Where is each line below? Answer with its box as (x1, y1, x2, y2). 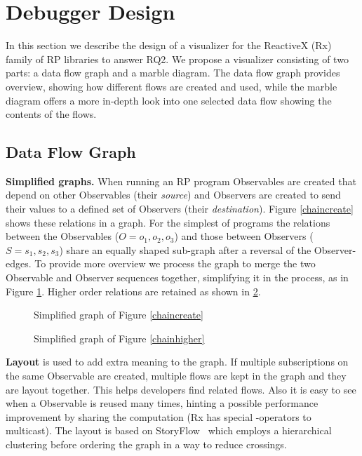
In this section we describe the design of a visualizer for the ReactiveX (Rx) (6, 38, 332, 53)
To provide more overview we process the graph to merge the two (34, 256, 316, 271)
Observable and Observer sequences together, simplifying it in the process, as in (6, 270, 349, 285)
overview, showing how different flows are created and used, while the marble (6, 79, 337, 93)
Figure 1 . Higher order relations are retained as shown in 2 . (6, 283, 261, 298)
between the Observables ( (6, 229, 119, 243)
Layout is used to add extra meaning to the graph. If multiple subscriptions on (6, 354, 349, 369)
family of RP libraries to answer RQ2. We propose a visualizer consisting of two (6, 51, 349, 66)
